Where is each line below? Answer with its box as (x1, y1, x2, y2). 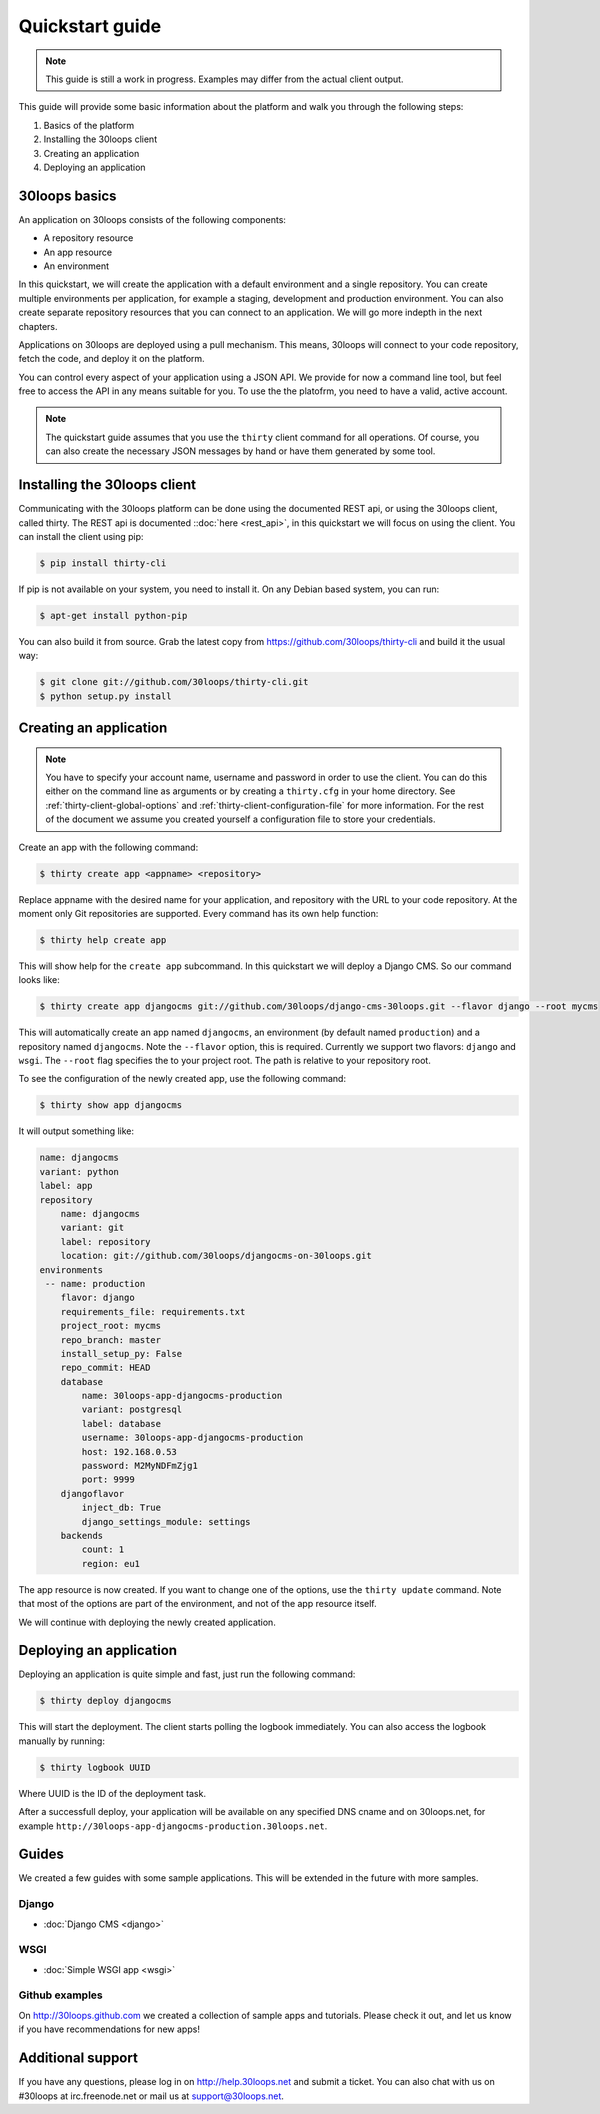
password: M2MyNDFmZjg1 (81, 1460, 199, 1472)
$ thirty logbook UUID (39, 1761, 151, 1773)
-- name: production (45, 1278, 146, 1289)
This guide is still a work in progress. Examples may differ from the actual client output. (45, 73, 404, 85)
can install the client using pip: (18, 530, 144, 542)
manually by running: (18, 1735, 105, 1747)
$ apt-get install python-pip (39, 610, 188, 621)
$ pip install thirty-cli (39, 557, 167, 569)
